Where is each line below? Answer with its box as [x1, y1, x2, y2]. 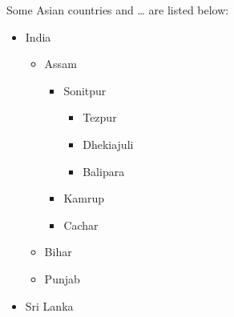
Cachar [63, 216, 99, 233]
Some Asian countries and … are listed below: [6, 2, 229, 18]
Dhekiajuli [83, 135, 134, 152]
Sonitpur [63, 82, 107, 98]
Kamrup [63, 190, 105, 207]
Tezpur [83, 109, 117, 126]
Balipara [83, 163, 125, 179]
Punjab [44, 270, 80, 287]
